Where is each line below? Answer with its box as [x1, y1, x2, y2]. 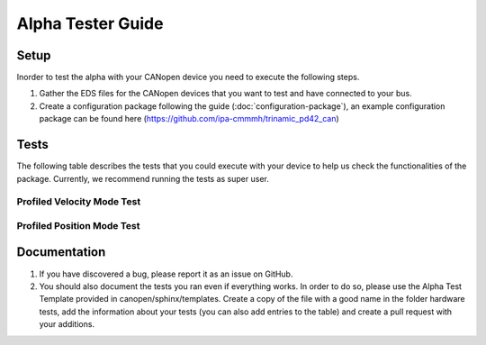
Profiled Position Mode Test [16, 219, 140, 232]
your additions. [39, 319, 94, 330]
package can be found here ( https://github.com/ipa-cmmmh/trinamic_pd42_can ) [39, 113, 339, 124]
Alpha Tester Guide [16, 14, 164, 33]
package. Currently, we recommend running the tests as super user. [16, 173, 269, 184]
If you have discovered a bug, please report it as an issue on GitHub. [39, 268, 293, 279]
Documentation [16, 244, 106, 260]
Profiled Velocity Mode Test [16, 195, 141, 208]
